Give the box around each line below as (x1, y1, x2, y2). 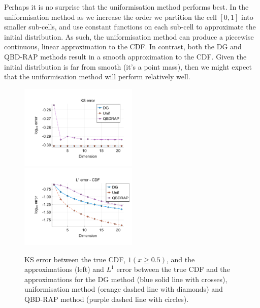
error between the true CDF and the (116, 264, 230, 274)
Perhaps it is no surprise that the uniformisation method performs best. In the (4, 2, 249, 12)
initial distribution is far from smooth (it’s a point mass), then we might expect (4, 61, 252, 72)
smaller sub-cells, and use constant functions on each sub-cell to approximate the (4, 21, 256, 32)
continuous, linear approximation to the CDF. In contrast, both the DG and (4, 41, 242, 52)
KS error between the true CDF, (24, 254, 126, 264)
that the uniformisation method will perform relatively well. (4, 71, 190, 82)
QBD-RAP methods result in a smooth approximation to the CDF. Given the (4, 51, 247, 61)
